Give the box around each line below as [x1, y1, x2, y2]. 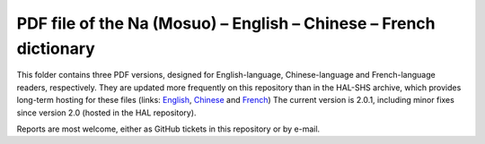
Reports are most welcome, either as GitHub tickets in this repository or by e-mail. [16, 123, 321, 134]
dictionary [16, 38, 96, 58]
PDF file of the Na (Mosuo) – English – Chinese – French [16, 13, 436, 33]
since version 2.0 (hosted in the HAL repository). [16, 107, 197, 118]
